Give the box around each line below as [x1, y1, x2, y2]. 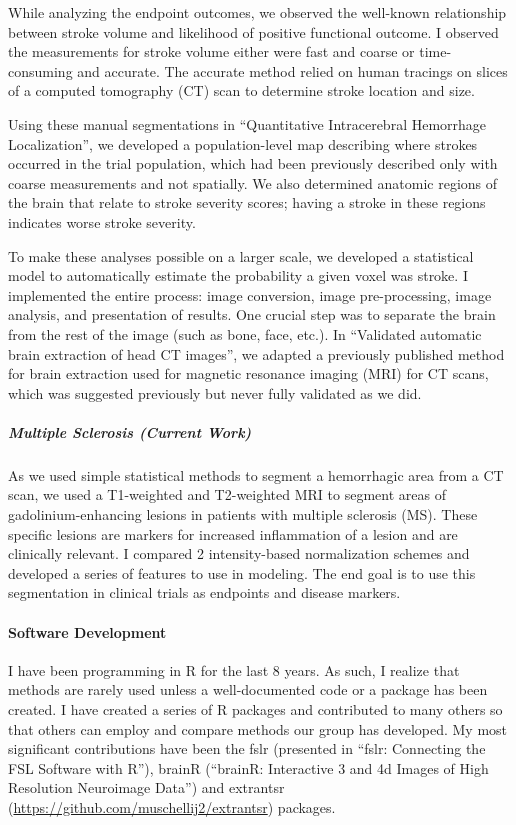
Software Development [8, 621, 167, 642]
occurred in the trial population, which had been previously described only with [8, 153, 498, 174]
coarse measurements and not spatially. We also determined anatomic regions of [8, 172, 498, 193]
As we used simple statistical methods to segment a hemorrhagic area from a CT [8, 464, 504, 485]
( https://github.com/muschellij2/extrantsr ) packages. [8, 796, 336, 817]
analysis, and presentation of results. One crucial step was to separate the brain [8, 304, 496, 325]
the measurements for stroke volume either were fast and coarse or [8, 41, 415, 62]
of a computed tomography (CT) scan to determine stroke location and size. [8, 80, 475, 101]
